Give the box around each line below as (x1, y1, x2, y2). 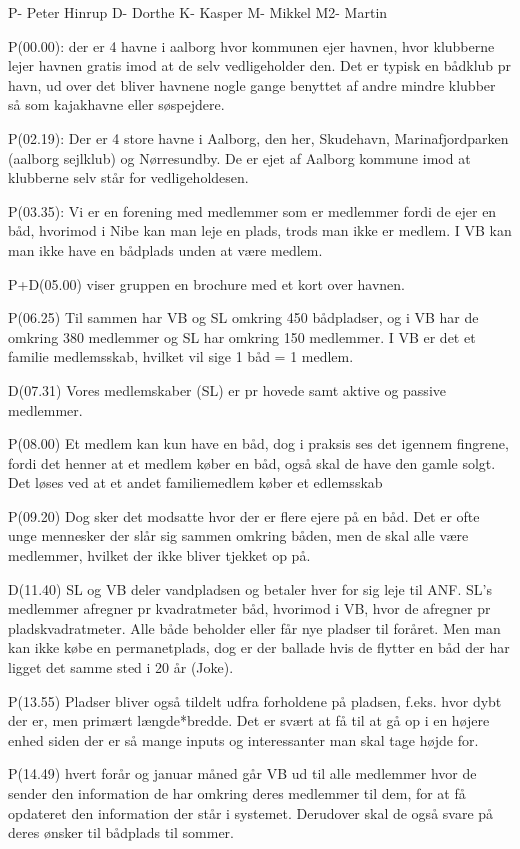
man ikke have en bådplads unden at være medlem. (8, 239, 323, 260)
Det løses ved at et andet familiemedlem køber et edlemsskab (8, 472, 383, 493)
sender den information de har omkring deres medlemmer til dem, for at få (8, 783, 466, 803)
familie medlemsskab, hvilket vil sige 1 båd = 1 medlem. (8, 346, 354, 367)
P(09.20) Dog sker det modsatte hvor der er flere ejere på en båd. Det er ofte (8, 505, 480, 526)
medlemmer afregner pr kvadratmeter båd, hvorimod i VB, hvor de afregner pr (8, 598, 491, 619)
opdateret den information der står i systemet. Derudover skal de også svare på (8, 802, 494, 823)
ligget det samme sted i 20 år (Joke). (8, 657, 234, 678)
